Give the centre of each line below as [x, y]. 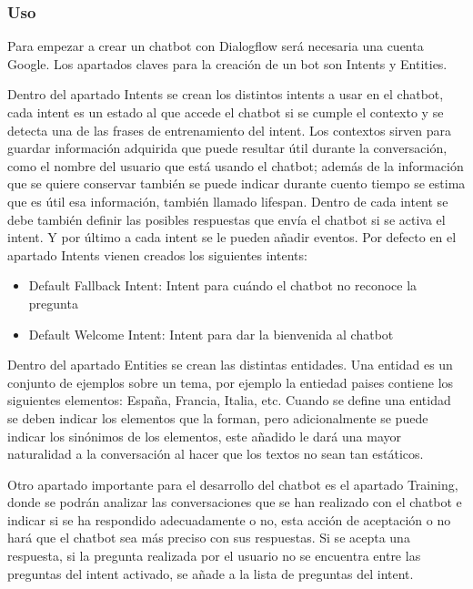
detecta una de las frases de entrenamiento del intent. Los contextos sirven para [230, 130]
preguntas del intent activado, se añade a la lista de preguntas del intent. [211, 573]
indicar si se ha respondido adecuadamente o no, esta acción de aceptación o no [229, 519]
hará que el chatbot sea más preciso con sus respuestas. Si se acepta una [209, 538]
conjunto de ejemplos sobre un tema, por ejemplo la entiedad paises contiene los [231, 382]
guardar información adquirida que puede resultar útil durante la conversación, [227, 148]
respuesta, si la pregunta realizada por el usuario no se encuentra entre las [214, 556]
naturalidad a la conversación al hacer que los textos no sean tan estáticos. [216, 454]
